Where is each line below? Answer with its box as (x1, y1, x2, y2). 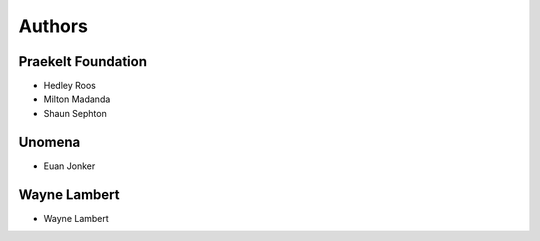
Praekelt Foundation (18, 53, 147, 70)
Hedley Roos (43, 80, 97, 92)
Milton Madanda (43, 93, 111, 105)
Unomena (18, 133, 81, 150)
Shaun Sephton (43, 107, 107, 119)
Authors (18, 15, 89, 37)
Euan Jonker (43, 160, 96, 172)
